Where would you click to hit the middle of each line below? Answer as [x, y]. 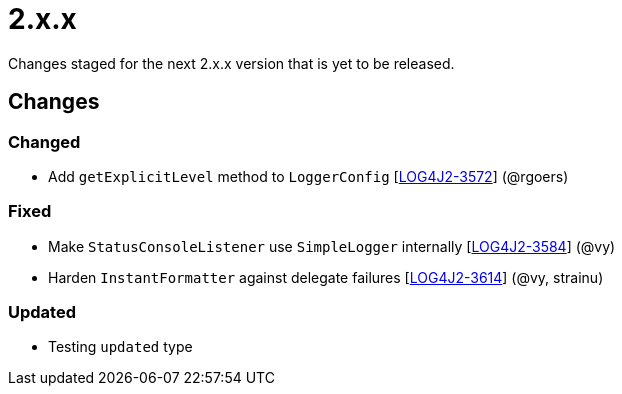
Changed [44, 141]
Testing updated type [120, 347]
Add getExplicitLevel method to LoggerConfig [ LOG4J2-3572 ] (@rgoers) [308, 176]
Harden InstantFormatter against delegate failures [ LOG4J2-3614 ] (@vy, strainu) [326, 277]
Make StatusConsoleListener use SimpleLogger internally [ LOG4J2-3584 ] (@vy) [332, 246]
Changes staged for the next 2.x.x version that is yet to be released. [231, 63]
